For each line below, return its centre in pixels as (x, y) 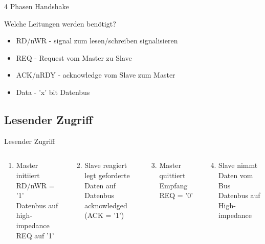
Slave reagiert (106, 165)
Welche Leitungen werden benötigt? (60, 23)
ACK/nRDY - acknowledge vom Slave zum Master (96, 75)
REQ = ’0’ (176, 195)
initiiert (28, 175)
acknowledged (106, 205)
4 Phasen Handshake (37, 6)
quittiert (172, 175)
